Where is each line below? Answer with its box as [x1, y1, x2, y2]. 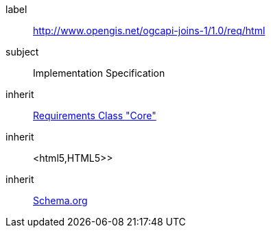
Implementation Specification [33, 67, 165, 79]
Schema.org [33, 195, 88, 206]
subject [5, 46, 39, 58]
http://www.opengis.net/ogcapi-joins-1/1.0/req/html [33, 25, 266, 36]
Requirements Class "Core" [33, 110, 156, 121]
